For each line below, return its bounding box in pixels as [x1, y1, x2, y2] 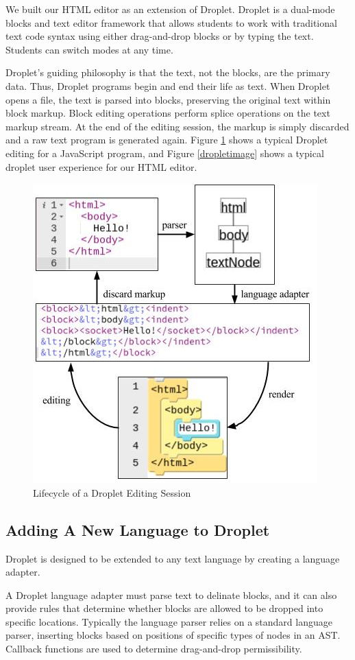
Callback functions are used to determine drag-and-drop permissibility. [5, 641, 302, 656]
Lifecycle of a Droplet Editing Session [33, 485, 191, 499]
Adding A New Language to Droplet [5, 519, 270, 540]
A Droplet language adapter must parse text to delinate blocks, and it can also [5, 587, 337, 602]
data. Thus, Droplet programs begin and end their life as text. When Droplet [5, 78, 330, 93]
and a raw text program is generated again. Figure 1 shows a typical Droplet [5, 132, 328, 147]
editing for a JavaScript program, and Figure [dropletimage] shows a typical [5, 145, 324, 160]
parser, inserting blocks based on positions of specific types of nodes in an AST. [5, 628, 341, 642]
